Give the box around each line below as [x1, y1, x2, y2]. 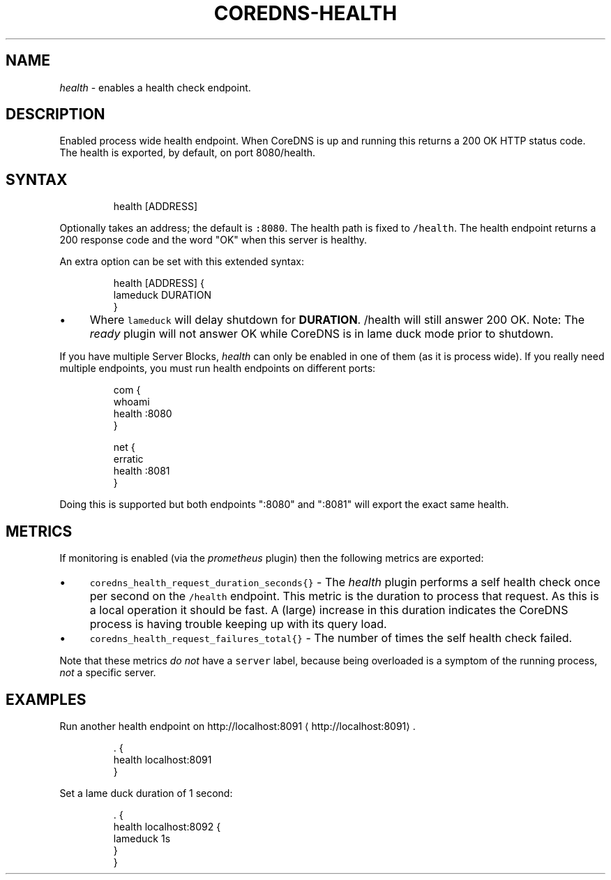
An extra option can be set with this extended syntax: [59, 255, 304, 268]
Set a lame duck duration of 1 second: [59, 786, 233, 799]
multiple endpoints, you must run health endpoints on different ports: [59, 362, 376, 375]
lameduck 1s [113, 832, 171, 844]
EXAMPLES [6, 690, 86, 708]
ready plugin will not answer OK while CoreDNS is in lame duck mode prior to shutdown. [89, 327, 554, 341]
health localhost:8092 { [113, 820, 221, 833]
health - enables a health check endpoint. [59, 81, 251, 94]
